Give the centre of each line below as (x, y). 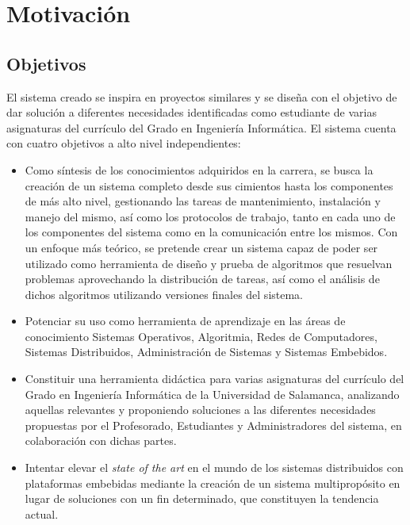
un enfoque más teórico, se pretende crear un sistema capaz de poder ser (201, 247)
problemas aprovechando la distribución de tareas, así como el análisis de (202, 279)
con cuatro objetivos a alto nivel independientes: (124, 143)
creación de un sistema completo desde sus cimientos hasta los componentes (209, 185)
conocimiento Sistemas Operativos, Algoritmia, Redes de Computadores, (201, 336)
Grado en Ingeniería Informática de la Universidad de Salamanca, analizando (212, 394)
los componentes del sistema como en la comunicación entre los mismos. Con (211, 232)
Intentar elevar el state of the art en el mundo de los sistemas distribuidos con (214, 468)
